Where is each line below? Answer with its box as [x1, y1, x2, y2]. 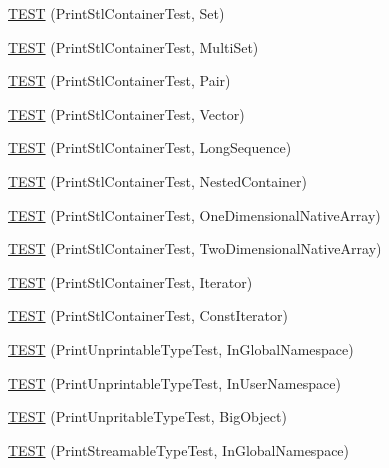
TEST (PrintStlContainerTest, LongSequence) [8, 137, 292, 158]
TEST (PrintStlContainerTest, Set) [8, 3, 225, 23]
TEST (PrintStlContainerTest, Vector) [8, 103, 245, 124]
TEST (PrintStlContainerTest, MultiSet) [8, 36, 259, 57]
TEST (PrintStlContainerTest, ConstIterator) [8, 305, 288, 326]
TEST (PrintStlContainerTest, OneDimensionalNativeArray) [8, 204, 381, 225]
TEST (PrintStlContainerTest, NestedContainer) [8, 170, 307, 191]
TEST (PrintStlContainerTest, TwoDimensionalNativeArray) [8, 238, 382, 259]
